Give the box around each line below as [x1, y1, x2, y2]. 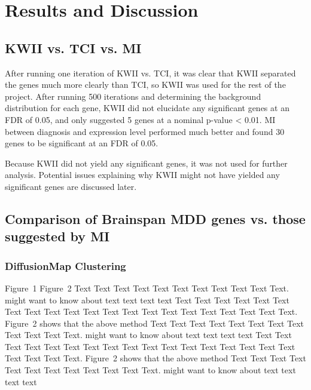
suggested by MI [5, 227, 110, 245]
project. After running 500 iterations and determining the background [5, 90, 261, 102]
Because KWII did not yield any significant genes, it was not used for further [5, 156, 288, 169]
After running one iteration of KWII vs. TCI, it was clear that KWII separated [5, 66, 296, 79]
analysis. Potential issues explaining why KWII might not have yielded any [5, 168, 280, 181]
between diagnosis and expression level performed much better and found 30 [5, 125, 285, 137]
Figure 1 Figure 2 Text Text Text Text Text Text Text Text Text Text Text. [5, 281, 289, 294]
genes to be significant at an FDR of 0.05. [5, 137, 158, 149]
